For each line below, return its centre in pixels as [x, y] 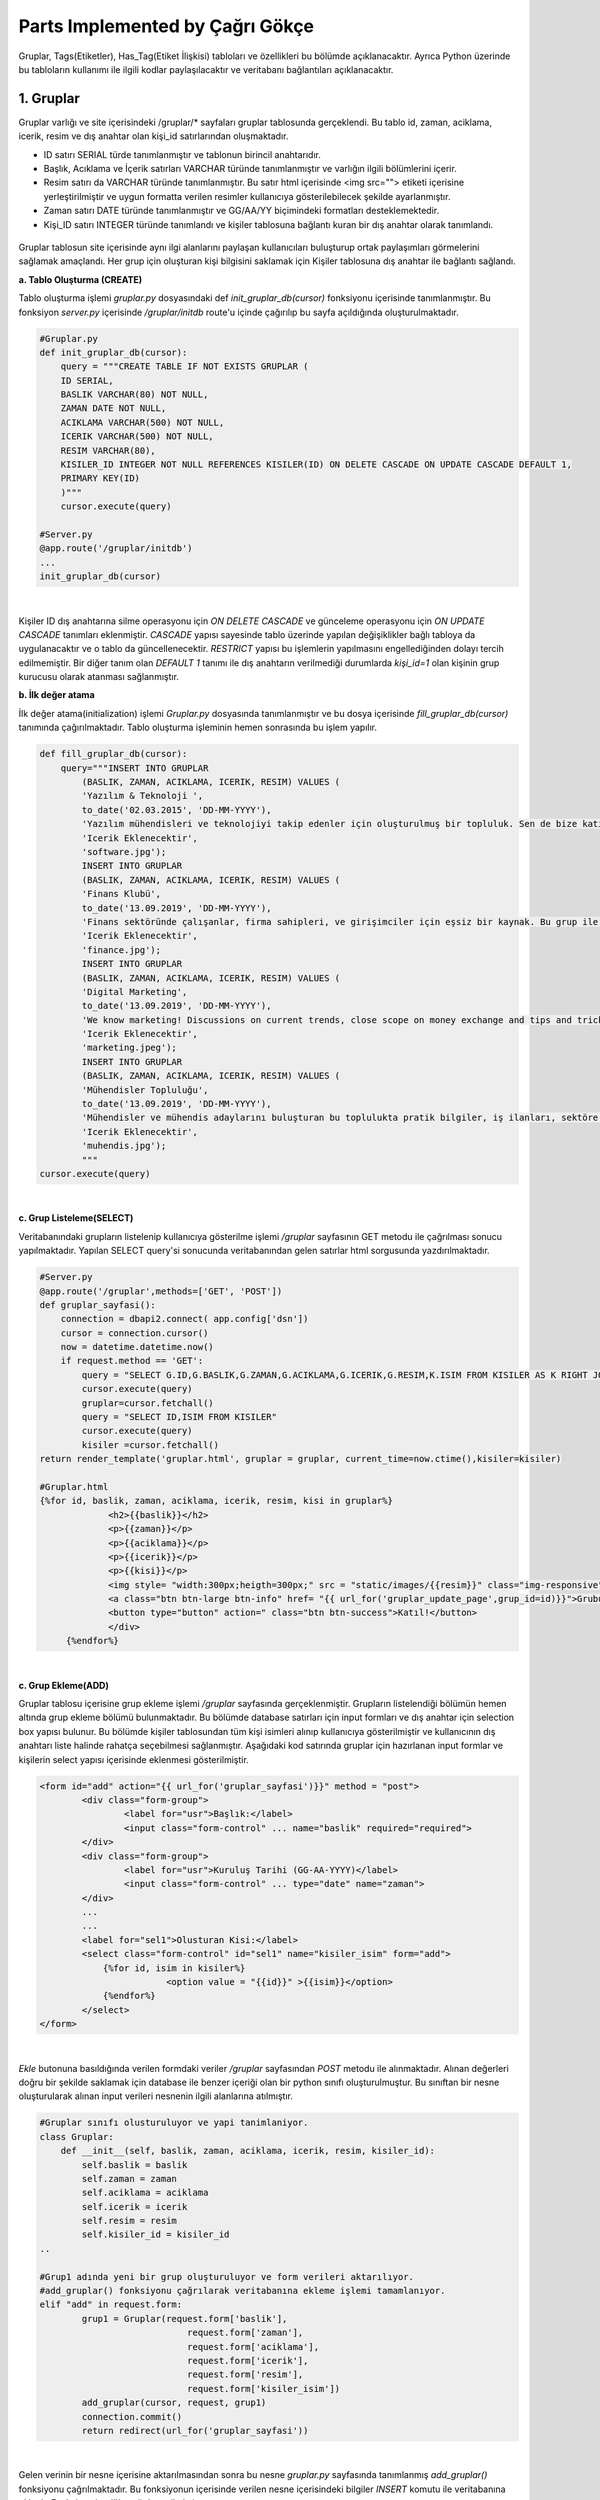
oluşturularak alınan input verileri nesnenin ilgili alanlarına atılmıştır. [156, 2096]
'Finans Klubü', [121, 894]
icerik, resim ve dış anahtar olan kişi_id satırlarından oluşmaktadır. [153, 136]
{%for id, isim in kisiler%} [174, 1968]
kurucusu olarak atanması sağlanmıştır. [99, 677]
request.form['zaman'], [245, 2333]
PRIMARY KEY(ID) [100, 478]
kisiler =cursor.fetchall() [150, 1444]
